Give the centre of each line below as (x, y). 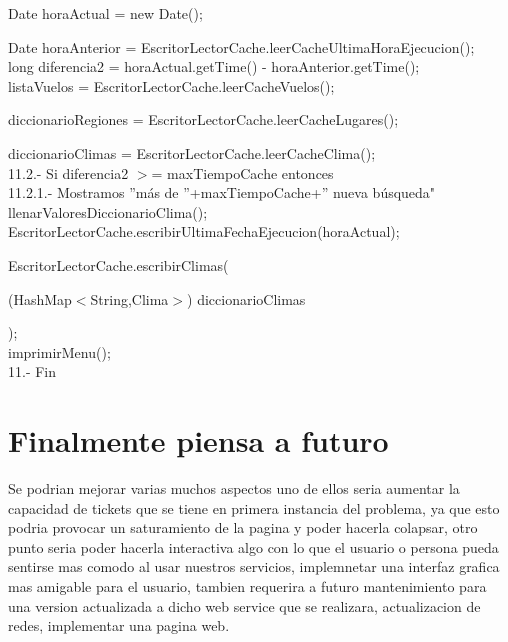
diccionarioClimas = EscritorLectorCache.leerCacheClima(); (192, 152)
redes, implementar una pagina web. (119, 625)
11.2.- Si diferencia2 (68, 172)
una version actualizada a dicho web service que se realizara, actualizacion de (244, 605)
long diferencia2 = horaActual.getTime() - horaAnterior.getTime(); (214, 66)
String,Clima (129, 298)
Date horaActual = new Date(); (105, 13)
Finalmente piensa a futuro (198, 440)
